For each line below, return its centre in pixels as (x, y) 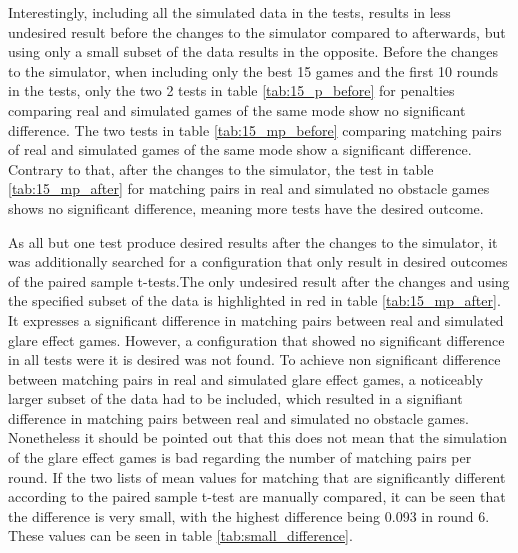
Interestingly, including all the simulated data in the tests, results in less (229, 12)
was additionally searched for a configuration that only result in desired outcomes (258, 261)
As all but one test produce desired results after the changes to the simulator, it (253, 241)
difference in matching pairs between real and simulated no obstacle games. (238, 417)
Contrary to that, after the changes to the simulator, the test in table (221, 168)
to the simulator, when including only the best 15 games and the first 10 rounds (253, 70)
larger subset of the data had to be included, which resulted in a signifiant (235, 398)
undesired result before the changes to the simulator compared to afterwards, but (257, 31)
